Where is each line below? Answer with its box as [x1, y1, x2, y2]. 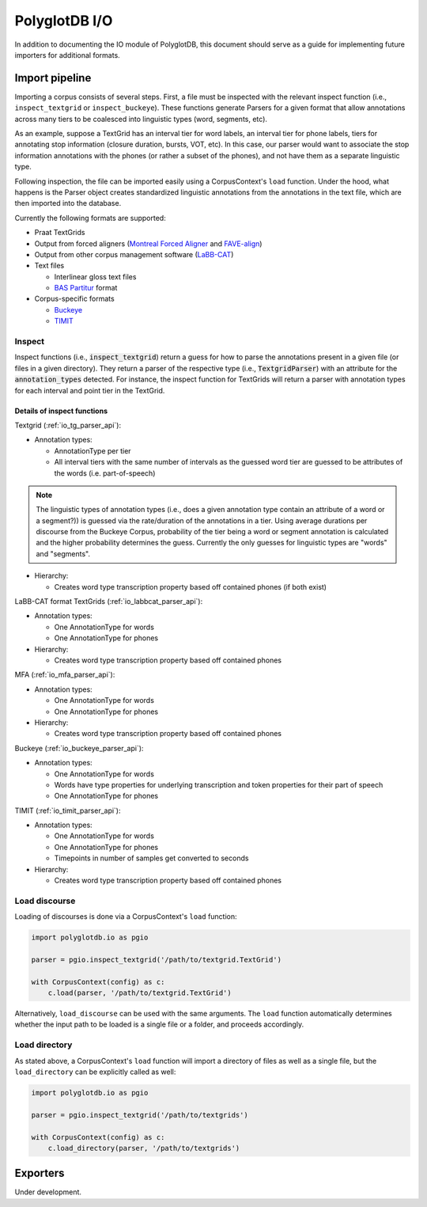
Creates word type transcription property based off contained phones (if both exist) [54, 582, 327, 591]
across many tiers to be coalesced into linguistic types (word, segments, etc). [14, 114, 268, 123]
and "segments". [36, 548, 91, 558]
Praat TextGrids [34, 228, 85, 237]
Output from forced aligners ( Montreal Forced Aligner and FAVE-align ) [34, 238, 263, 249]
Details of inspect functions [14, 406, 108, 416]
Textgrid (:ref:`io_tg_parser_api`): [14, 420, 122, 430]
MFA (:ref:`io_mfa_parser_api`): [14, 670, 115, 680]
